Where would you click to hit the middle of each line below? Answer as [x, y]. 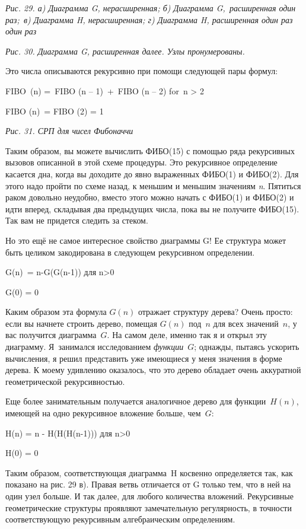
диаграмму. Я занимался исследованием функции [95, 347]
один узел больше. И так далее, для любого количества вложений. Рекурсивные [149, 496]
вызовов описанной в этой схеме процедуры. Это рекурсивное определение [141, 162]
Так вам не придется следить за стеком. [77, 220]
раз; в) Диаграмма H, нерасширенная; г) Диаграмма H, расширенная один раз [149, 19]
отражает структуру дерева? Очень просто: [215, 312]
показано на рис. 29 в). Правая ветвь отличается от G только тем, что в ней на [148, 484]
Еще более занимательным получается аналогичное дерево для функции [136, 401]
